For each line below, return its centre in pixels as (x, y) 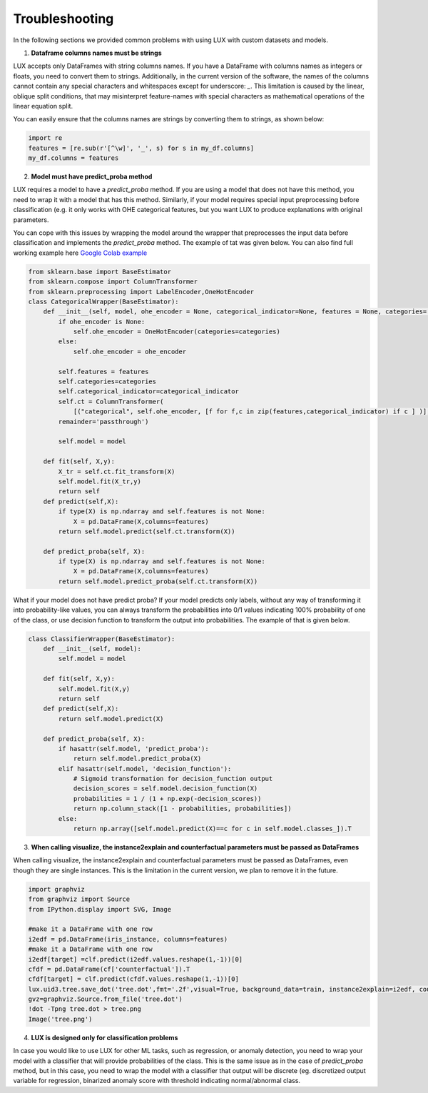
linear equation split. (43, 106)
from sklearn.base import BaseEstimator (100, 272)
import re (45, 138)
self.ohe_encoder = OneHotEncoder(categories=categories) (177, 332)
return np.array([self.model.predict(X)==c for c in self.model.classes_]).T (213, 829)
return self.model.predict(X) (111, 719)
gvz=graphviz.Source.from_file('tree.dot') (106, 999)
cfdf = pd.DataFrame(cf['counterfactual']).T (109, 969)
